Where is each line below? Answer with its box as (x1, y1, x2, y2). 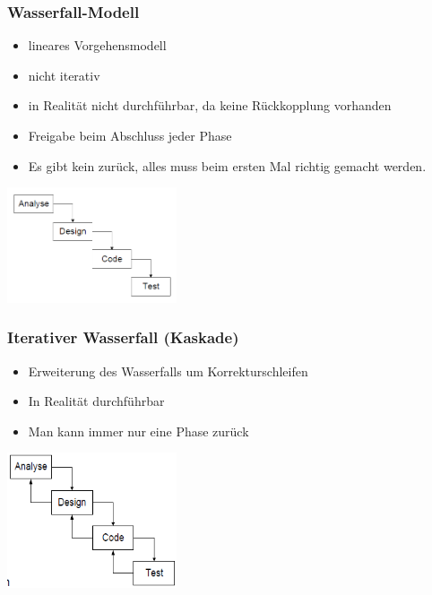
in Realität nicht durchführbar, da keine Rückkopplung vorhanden (28, 96, 392, 115)
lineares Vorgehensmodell (28, 36, 167, 55)
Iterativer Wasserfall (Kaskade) (7, 326, 239, 349)
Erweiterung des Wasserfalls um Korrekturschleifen (28, 361, 308, 380)
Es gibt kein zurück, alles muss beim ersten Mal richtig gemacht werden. (28, 156, 427, 175)
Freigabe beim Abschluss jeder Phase (28, 126, 232, 144)
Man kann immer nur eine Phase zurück (28, 421, 249, 440)
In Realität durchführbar (28, 392, 165, 410)
